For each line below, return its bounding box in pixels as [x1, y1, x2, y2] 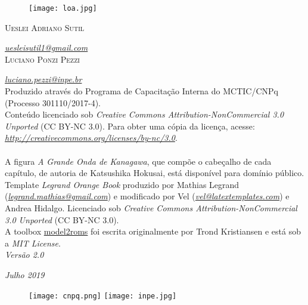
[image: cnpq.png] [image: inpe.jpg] [29, 291, 177, 300]
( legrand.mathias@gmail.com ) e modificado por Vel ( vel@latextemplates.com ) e [5, 190, 290, 202]
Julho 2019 [5, 268, 45, 281]
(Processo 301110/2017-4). [5, 96, 101, 109]
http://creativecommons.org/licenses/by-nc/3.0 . [5, 131, 178, 144]
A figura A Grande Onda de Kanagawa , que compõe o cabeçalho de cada [5, 155, 272, 167]
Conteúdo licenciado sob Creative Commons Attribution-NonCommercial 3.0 [5, 108, 284, 121]
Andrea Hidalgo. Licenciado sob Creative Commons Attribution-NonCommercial [5, 201, 297, 214]
